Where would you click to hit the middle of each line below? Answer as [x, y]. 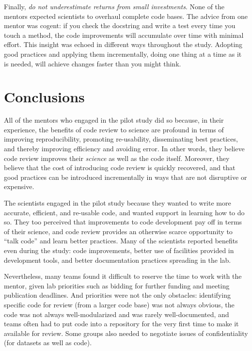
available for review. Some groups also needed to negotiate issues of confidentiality [126, 333]
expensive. [19, 186]
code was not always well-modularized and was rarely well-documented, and [117, 314]
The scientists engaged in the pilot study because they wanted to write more [118, 203]
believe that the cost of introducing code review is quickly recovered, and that [120, 168]
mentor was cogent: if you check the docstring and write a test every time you [120, 25]
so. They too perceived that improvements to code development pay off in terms [123, 222]
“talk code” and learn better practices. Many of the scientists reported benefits [121, 241]
